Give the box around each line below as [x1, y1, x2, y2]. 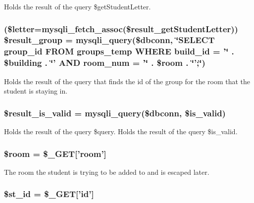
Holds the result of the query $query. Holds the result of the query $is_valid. [4, 126, 238, 136]
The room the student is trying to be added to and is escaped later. [4, 166, 209, 177]
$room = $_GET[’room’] [4, 147, 106, 159]
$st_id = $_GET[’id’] [4, 188, 94, 200]
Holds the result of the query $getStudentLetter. [4, 1, 151, 11]
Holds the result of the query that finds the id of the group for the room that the [4, 76, 251, 86]
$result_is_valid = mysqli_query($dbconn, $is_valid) [4, 106, 226, 119]
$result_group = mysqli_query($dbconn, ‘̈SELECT [4, 34, 215, 46]
